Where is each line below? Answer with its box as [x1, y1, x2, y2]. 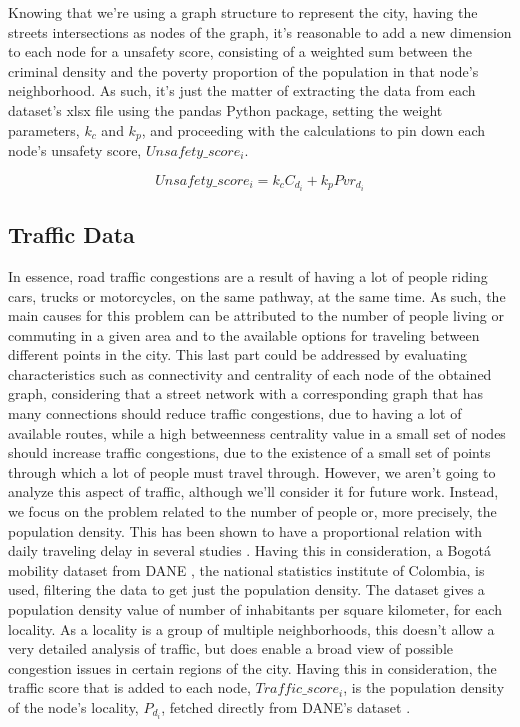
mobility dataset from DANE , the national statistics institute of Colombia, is [8, 559, 485, 580]
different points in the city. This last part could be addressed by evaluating [8, 344, 468, 365]
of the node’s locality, [8, 696, 139, 717]
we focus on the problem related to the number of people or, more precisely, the [8, 501, 497, 522]
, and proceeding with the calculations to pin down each [141, 119, 486, 140]
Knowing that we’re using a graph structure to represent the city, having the [8, 2, 478, 22]
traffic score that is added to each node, [8, 677, 251, 698]
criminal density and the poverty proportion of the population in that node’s [8, 60, 479, 81]
